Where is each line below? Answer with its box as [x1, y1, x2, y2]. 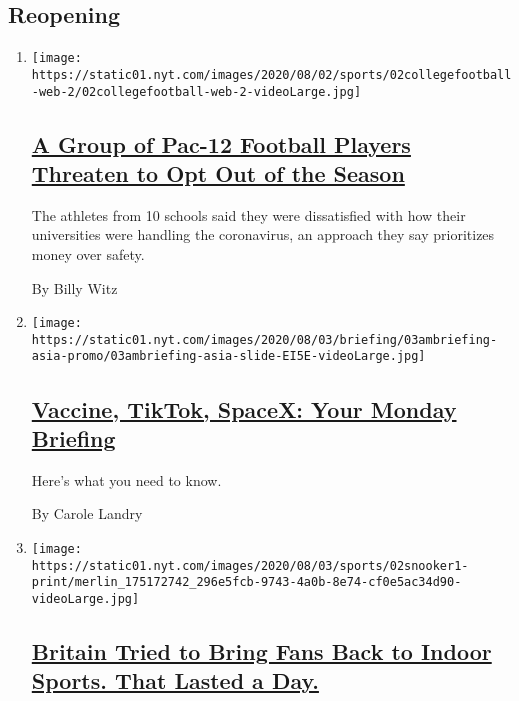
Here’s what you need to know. [31, 469, 222, 490]
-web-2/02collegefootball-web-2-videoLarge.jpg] [31, 84, 362, 99]
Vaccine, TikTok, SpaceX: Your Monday [31, 393, 457, 424]
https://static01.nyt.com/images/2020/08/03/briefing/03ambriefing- [31, 332, 498, 347]
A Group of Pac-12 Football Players [31, 128, 411, 159]
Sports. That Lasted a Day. [31, 665, 319, 696]
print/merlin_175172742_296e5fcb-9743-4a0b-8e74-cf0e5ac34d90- [31, 575, 462, 590]
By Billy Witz [31, 277, 118, 298]
